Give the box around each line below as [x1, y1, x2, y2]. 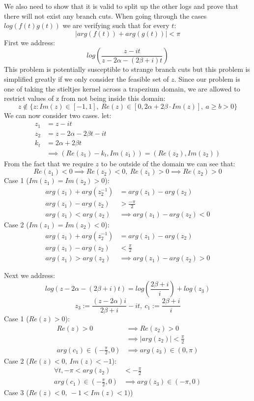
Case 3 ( [4, 387, 29, 398]
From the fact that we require [4, 158, 93, 168]
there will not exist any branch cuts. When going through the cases [4, 10, 207, 21]
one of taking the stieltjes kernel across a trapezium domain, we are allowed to [4, 83, 240, 93]
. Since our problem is [174, 73, 240, 84]
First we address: [4, 37, 55, 47]
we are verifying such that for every [62, 20, 169, 31]
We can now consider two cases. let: [4, 110, 112, 120]
